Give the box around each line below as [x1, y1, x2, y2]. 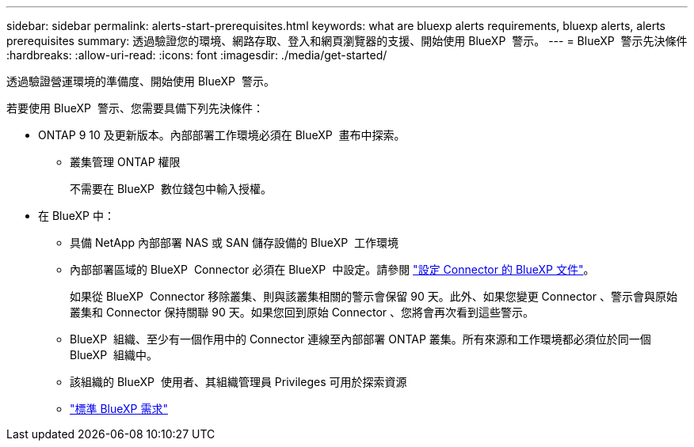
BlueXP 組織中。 [70, 348, 158, 362]
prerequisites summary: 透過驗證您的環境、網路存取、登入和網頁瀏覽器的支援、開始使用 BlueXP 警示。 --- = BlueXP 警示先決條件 [6, 34, 688, 47]
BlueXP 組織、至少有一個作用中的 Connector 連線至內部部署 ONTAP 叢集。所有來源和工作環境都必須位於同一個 [70, 332, 651, 346]
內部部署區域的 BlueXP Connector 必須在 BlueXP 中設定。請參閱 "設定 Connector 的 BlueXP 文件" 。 [70, 263, 595, 276]
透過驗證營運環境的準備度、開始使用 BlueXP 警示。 [6, 74, 275, 88]
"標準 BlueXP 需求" [70, 402, 169, 415]
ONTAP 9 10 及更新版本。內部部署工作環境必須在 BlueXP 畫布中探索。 [38, 128, 406, 142]
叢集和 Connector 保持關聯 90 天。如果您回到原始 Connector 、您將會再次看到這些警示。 [70, 305, 535, 319]
